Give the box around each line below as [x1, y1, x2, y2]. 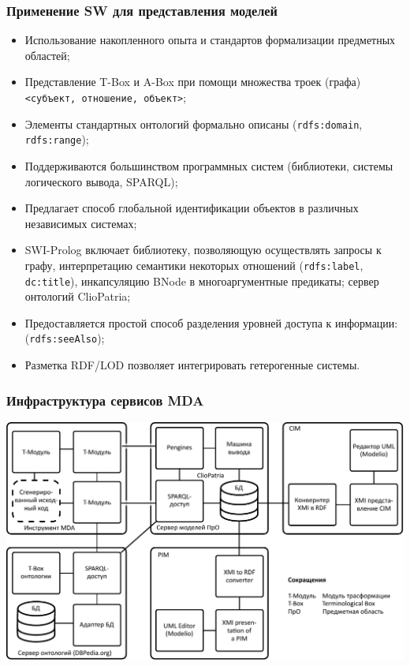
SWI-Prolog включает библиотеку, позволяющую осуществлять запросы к [24, 241, 382, 258]
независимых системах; [24, 215, 137, 231]
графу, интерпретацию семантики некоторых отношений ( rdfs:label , [24, 256, 363, 273]
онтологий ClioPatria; [24, 288, 131, 305]
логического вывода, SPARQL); [24, 173, 178, 189]
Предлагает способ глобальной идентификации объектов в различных [24, 200, 359, 216]
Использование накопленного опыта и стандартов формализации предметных [24, 32, 396, 48]
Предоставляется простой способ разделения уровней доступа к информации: [24, 314, 398, 331]
